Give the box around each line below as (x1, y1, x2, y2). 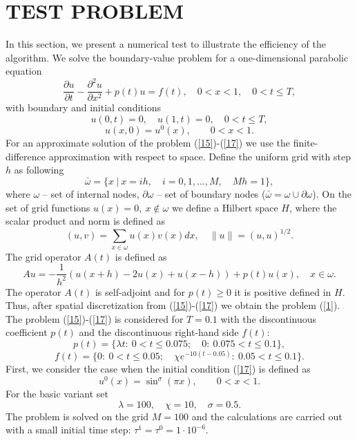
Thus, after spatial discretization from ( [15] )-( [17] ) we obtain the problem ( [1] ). (6, 298, 340, 312)
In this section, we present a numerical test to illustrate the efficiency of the (6, 37, 326, 51)
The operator (6, 284, 61, 299)
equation (6, 64, 42, 78)
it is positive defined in (234, 284, 331, 299)
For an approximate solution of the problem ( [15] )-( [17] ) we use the (6, 135, 290, 150)
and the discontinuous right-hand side (79, 325, 239, 339)
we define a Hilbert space (171, 200, 278, 214)
